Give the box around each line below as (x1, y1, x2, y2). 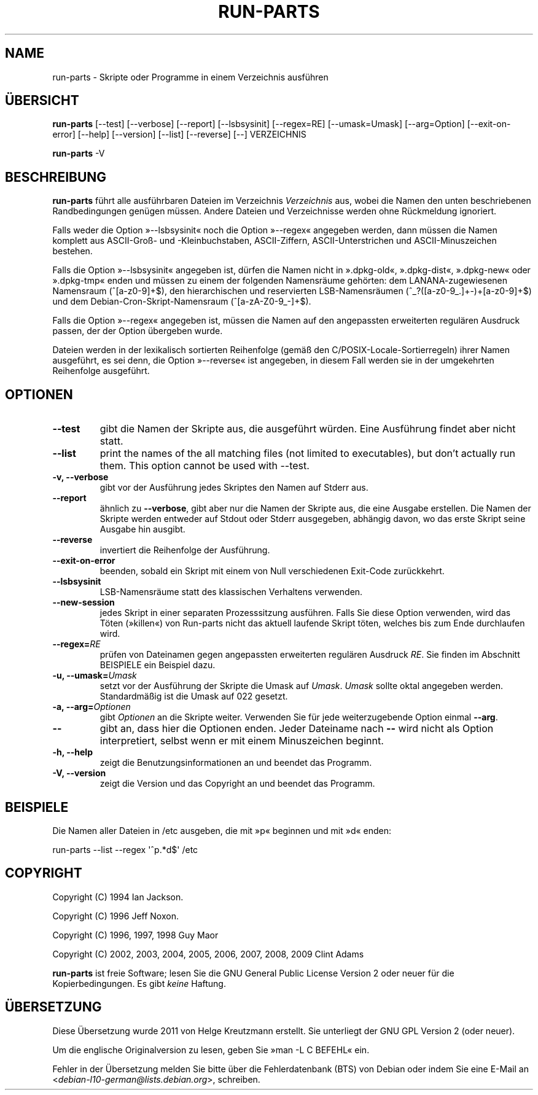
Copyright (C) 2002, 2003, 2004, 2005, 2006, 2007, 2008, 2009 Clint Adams (52, 948, 364, 959)
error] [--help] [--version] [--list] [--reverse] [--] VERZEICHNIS (52, 129, 306, 140)
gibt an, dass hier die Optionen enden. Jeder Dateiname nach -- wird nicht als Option (99, 722, 494, 735)
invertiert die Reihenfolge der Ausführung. (99, 545, 270, 556)
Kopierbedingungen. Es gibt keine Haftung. (52, 978, 226, 989)
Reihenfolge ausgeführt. (52, 365, 150, 376)
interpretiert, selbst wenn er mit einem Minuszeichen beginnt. (99, 735, 384, 747)
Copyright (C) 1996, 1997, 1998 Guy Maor (52, 929, 219, 940)
